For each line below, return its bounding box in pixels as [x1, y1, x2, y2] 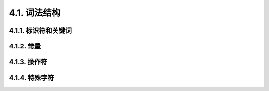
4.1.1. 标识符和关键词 [9, 26, 72, 35]
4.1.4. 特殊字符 [9, 74, 54, 82]
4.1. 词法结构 [9, 7, 61, 18]
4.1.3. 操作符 [9, 58, 47, 66]
